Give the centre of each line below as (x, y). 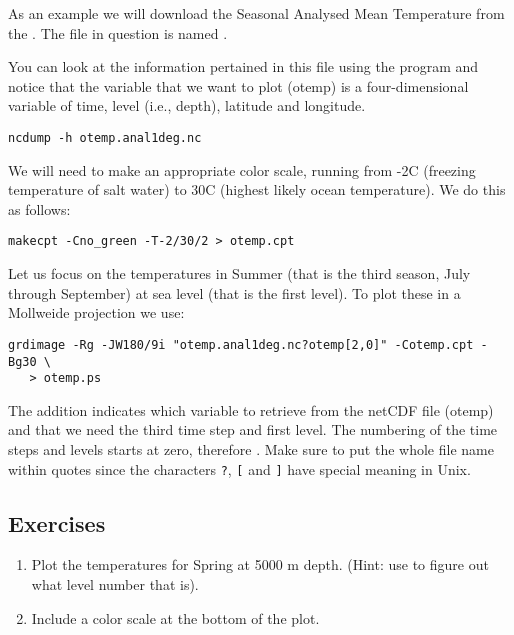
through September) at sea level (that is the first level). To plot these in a (234, 292)
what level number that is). (115, 584)
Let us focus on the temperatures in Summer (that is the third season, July (239, 273)
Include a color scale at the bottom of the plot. (175, 617)
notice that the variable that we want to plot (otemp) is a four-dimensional (238, 85)
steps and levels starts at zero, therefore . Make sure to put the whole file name (251, 449)
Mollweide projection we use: (96, 312)
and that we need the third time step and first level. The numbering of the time (253, 429)
